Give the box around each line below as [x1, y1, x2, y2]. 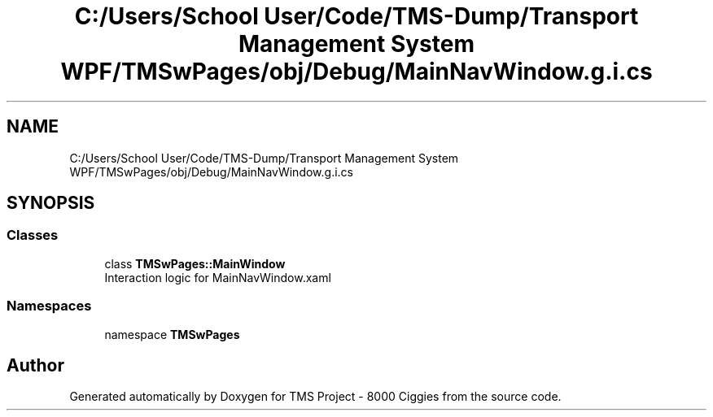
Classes [7, 227, 59, 244]
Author [7, 354, 64, 376]
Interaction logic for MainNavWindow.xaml [104, 270, 331, 285]
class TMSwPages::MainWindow [104, 256, 286, 271]
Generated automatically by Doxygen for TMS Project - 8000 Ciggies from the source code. [69, 389, 562, 404]
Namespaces [7, 298, 92, 315]
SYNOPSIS [7, 193, 95, 214]
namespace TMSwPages [104, 327, 240, 341]
